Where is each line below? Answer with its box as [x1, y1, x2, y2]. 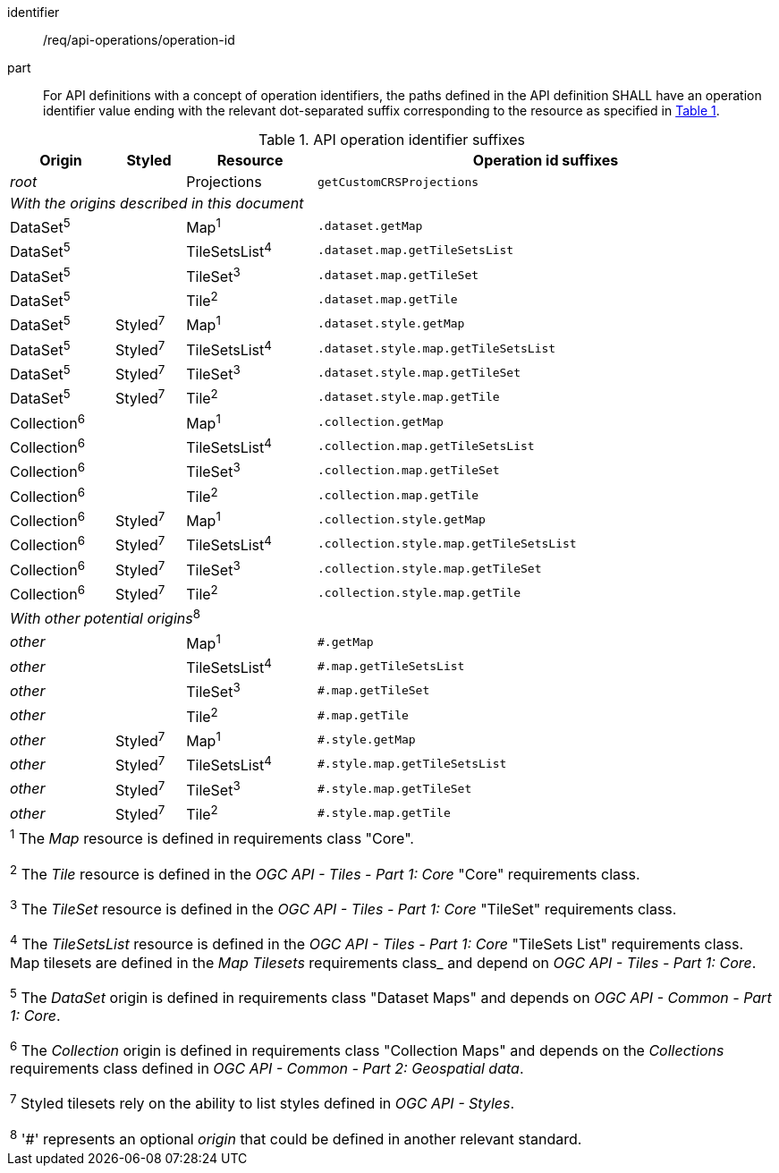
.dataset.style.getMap [318, 317, 465, 331]
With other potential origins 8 [10, 607, 200, 628]
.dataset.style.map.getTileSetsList [318, 341, 556, 355]
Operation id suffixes [472, 151, 619, 169]
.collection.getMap [318, 414, 444, 429]
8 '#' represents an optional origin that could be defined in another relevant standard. [10, 1126, 582, 1148]
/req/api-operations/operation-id [43, 32, 235, 47]
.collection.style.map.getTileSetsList [318, 537, 577, 551]
